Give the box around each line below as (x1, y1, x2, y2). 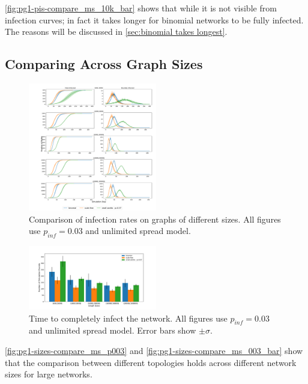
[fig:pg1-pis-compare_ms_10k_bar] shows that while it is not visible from (5, 2, 277, 14)
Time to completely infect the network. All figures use (29, 311, 228, 324)
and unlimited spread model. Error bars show (29, 324, 196, 337)
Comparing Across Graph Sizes (5, 55, 203, 73)
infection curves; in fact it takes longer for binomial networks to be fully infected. (5, 13, 304, 26)
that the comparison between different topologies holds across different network (5, 356, 297, 368)
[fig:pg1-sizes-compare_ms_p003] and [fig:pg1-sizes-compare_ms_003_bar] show (5, 344, 303, 356)
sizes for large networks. (5, 368, 92, 380)
